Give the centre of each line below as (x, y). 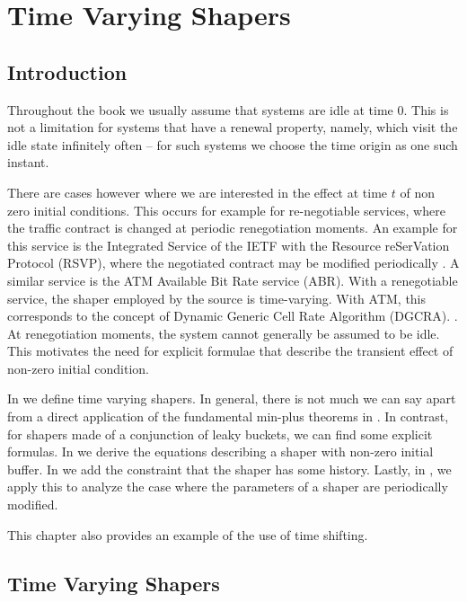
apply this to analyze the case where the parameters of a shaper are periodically (228, 487)
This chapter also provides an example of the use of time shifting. (188, 534)
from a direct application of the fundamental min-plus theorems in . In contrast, (228, 416)
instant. (28, 162)
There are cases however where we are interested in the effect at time (198, 192)
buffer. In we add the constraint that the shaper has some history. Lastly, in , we (229, 469)
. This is (426, 109)
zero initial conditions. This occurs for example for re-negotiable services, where (226, 210)
